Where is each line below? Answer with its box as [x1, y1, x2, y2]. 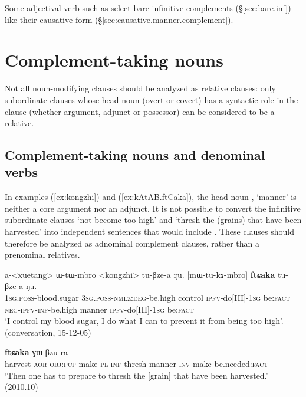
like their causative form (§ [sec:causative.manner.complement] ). [5, 13, 233, 25]
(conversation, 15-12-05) [5, 326, 91, 338]
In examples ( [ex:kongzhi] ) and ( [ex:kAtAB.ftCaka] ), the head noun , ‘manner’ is [5, 191, 297, 203]
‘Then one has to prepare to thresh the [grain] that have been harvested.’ [5, 369, 268, 381]
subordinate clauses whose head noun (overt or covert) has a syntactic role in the [5, 93, 298, 106]
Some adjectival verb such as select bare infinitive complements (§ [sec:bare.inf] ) [5, 2, 291, 14]
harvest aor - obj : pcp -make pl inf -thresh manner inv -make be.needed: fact [5, 357, 268, 369]
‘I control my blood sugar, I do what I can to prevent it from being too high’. [5, 314, 284, 327]
